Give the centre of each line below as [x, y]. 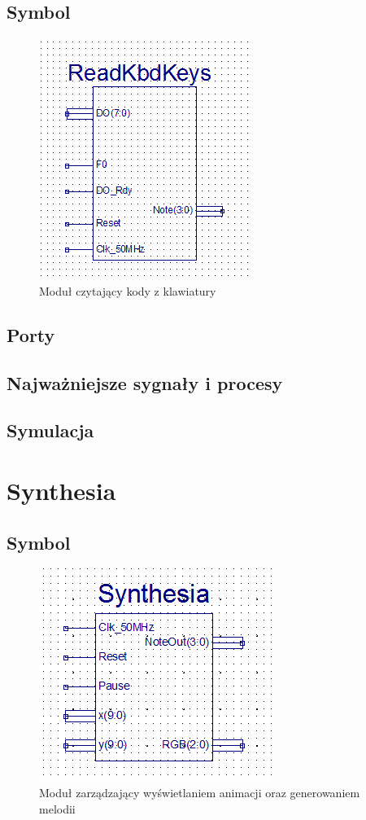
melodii [57, 808]
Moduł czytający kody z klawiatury [128, 290]
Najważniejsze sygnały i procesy [145, 382]
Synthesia [61, 490]
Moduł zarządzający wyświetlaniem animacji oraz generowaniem [200, 792]
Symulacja [50, 430]
